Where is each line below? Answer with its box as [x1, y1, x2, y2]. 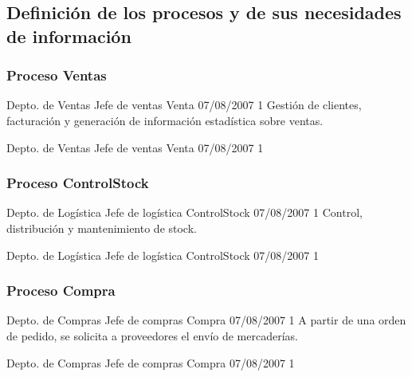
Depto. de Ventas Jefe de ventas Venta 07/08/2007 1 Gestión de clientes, [6, 96, 362, 113]
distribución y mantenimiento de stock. [6, 219, 197, 236]
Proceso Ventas [6, 65, 107, 85]
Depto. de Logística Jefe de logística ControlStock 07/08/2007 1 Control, [6, 204, 363, 221]
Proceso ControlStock [6, 173, 149, 193]
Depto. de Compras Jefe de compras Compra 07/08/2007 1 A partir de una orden [6, 312, 406, 328]
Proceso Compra [6, 281, 116, 300]
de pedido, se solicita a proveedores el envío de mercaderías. [6, 327, 298, 344]
